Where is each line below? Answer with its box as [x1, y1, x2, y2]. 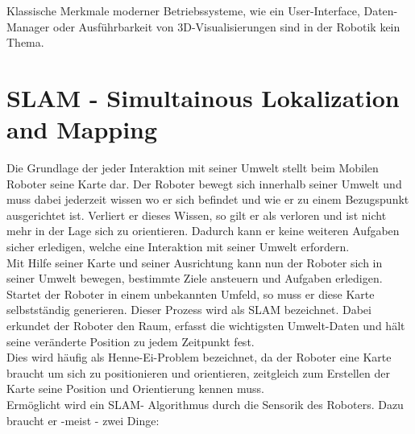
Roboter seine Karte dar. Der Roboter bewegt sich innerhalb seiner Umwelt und [6, 175, 402, 192]
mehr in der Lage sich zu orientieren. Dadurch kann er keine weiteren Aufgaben [6, 222, 400, 239]
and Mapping [6, 113, 158, 146]
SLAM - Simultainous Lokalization [6, 81, 400, 114]
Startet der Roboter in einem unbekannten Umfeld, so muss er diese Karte [6, 285, 375, 302]
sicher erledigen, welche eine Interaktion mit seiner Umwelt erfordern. [6, 238, 350, 255]
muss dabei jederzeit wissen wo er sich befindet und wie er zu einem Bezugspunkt [6, 191, 409, 208]
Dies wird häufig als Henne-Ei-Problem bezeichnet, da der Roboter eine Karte [6, 349, 392, 366]
